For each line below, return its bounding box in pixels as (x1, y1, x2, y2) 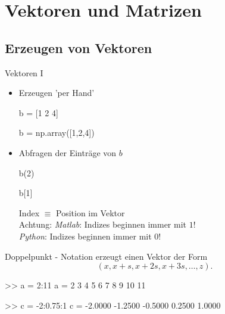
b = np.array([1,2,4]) (18, 126, 95, 139)
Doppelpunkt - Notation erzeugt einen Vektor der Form (5, 250, 208, 262)
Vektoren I (5, 66, 43, 79)
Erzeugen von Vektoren (5, 38, 152, 57)
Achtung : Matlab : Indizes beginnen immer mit (18, 218, 187, 231)
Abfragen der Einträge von (18, 146, 117, 158)
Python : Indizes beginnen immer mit (18, 229, 152, 242)
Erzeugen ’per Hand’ (18, 86, 95, 99)
